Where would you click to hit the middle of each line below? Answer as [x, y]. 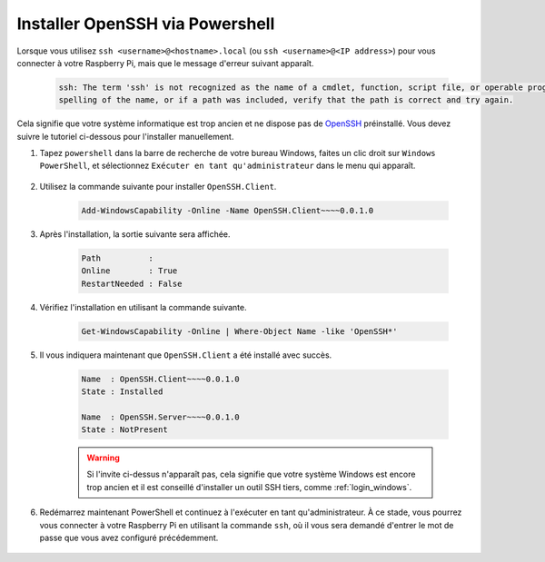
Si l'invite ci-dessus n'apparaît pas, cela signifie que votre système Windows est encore [251, 474]
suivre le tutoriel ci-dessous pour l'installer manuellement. [125, 136]
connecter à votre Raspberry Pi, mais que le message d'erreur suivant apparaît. [165, 63]
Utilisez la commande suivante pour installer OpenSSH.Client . [158, 186]
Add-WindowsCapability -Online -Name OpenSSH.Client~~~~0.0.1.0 [228, 210]
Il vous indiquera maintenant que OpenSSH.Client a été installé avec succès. [186, 355]
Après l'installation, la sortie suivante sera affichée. [135, 234]
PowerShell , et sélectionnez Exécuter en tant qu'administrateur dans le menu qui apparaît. [228, 166]
